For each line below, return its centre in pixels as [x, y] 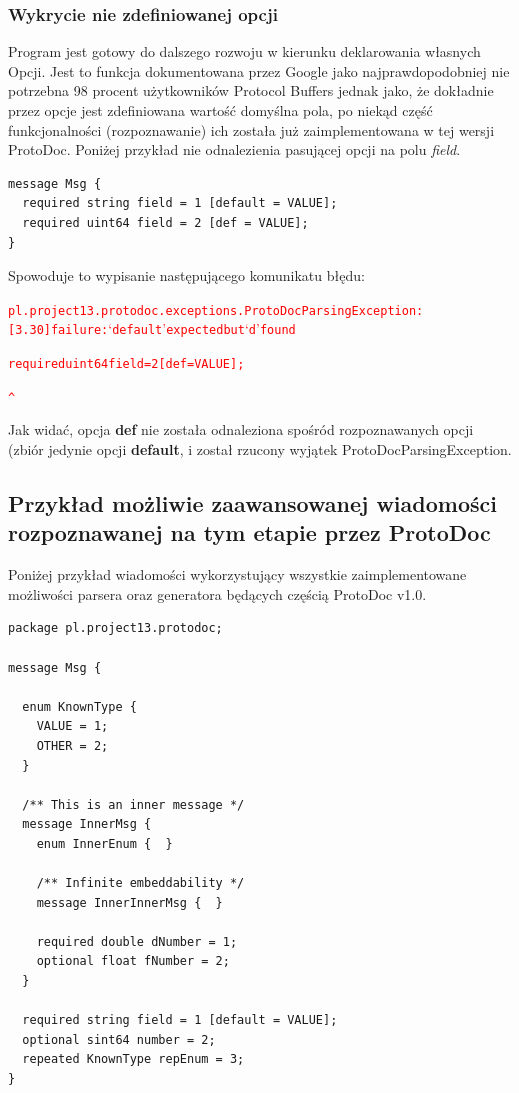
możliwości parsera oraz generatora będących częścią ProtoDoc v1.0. [217, 593]
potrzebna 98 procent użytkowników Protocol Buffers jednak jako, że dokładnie [251, 90]
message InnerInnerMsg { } [129, 902]
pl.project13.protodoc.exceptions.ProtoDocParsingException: [216, 310]
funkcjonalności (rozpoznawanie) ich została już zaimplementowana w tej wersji [251, 129]
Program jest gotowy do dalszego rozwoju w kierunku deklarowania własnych [244, 51]
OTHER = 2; [72, 745]
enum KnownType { [79, 706]
